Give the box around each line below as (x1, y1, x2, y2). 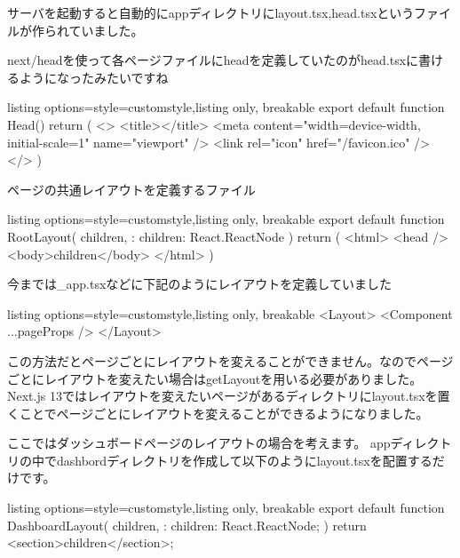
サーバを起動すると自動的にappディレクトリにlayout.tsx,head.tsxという (7, 4, 415, 21)
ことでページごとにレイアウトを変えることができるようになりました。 (19, 403, 429, 422)
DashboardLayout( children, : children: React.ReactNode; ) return (7, 515, 367, 534)
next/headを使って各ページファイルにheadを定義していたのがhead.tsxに (7, 51, 419, 69)
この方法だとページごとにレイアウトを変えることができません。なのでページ (7, 351, 454, 370)
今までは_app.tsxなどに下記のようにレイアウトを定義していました (7, 275, 392, 293)
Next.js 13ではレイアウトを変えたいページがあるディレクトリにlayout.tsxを (7, 387, 438, 405)
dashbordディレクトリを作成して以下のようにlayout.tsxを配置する (56, 450, 432, 469)
